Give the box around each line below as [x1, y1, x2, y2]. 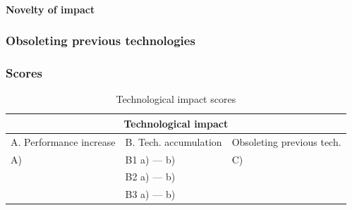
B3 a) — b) [125, 187, 176, 202]
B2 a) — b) [125, 169, 176, 184]
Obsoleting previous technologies [6, 32, 195, 49]
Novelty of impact [6, 1, 95, 16]
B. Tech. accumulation [125, 134, 222, 149]
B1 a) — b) [125, 152, 176, 166]
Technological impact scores [116, 92, 236, 106]
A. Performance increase [11, 134, 116, 149]
